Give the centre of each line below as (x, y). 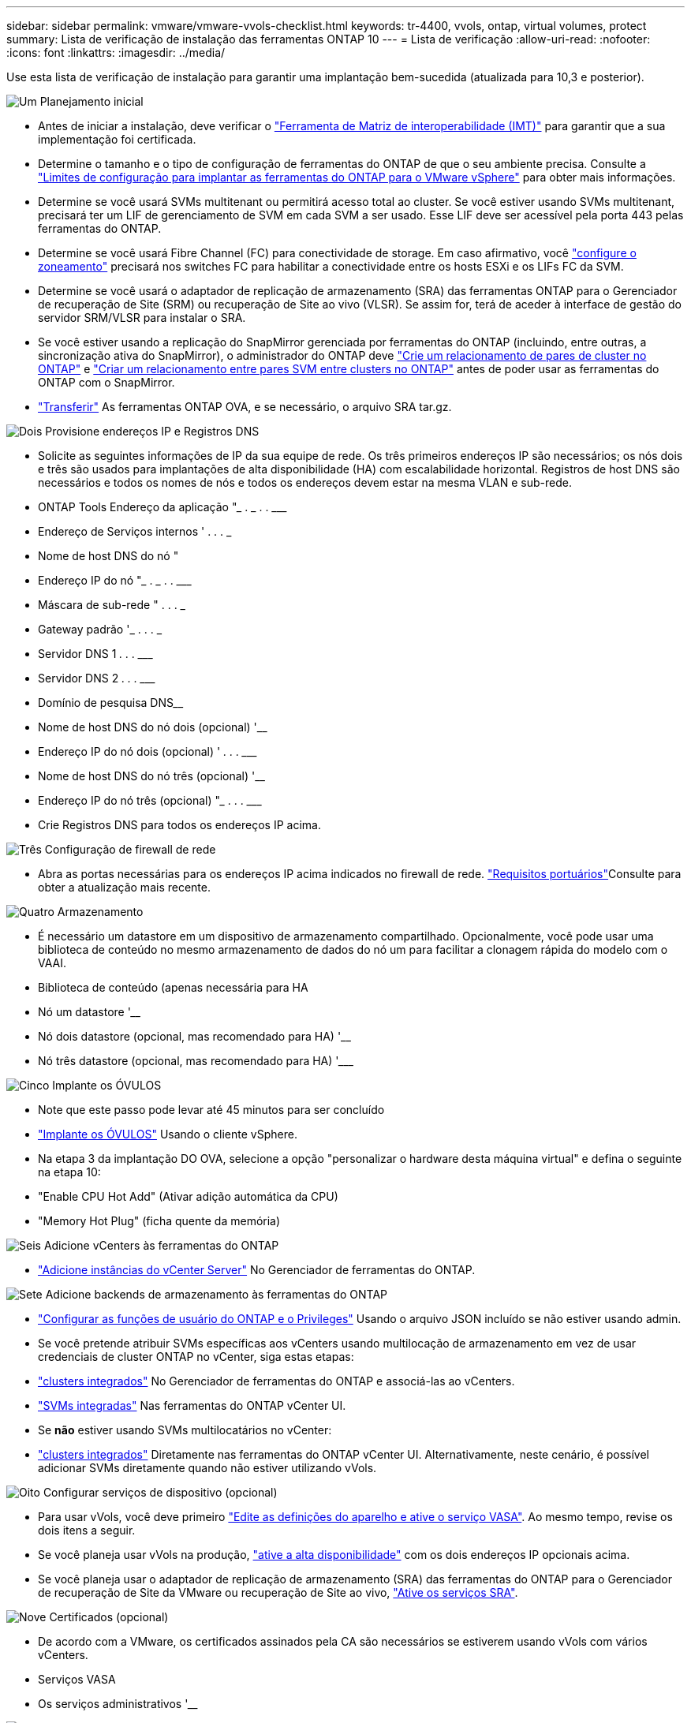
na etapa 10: (69, 1172)
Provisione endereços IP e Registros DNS (152, 431)
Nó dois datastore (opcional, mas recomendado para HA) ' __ (194, 1036)
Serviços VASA (77, 1679)
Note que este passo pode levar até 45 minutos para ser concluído (211, 1110)
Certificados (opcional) (109, 1617)
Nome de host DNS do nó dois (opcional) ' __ (153, 727)
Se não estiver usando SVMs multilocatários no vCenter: (185, 1430)
